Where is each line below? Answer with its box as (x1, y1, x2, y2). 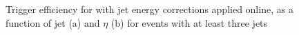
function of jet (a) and (6, 15, 100, 30)
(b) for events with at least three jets (110, 15, 268, 30)
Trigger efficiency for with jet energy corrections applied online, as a (6, 2, 293, 16)
